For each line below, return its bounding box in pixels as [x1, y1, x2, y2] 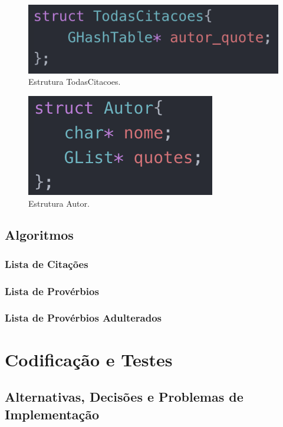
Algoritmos [5, 226, 74, 244]
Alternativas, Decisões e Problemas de [5, 388, 243, 406]
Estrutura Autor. [28, 197, 90, 209]
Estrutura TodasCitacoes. [28, 75, 121, 88]
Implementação [5, 405, 100, 423]
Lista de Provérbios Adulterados [5, 310, 162, 325]
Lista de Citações [5, 256, 88, 271]
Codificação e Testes [5, 347, 173, 371]
